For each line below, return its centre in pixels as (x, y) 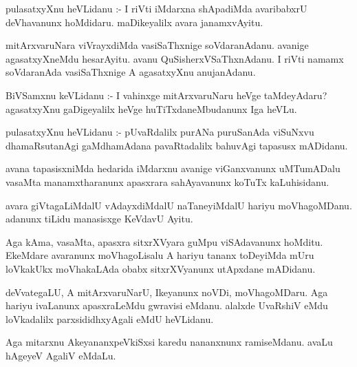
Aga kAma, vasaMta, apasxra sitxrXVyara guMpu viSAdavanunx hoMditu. (164, 241)
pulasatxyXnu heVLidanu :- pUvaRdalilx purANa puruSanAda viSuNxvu (160, 132)
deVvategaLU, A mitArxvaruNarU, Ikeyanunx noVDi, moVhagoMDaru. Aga (167, 292)
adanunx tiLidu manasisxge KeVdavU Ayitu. (99, 219)
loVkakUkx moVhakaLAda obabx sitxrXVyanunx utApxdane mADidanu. (161, 268)
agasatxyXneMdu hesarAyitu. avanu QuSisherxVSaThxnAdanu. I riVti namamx (175, 58)
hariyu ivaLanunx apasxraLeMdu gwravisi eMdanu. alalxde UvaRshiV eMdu (167, 305)
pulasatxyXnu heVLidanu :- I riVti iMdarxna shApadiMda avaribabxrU (156, 8)
